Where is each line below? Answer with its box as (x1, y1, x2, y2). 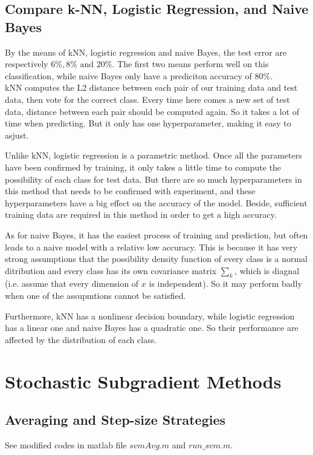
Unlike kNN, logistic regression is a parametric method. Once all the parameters (5, 149, 302, 162)
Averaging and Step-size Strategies (5, 410, 226, 429)
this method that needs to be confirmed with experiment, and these (5, 185, 256, 197)
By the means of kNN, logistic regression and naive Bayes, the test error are (5, 45, 287, 58)
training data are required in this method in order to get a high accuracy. (5, 208, 277, 221)
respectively (5, 57, 48, 70)
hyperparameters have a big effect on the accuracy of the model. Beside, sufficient (5, 196, 308, 209)
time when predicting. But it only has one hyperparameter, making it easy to (5, 117, 291, 129)
